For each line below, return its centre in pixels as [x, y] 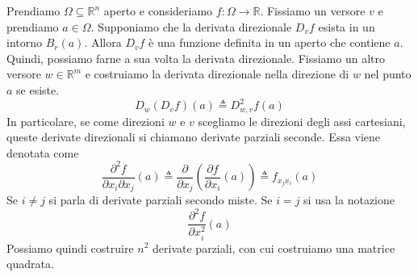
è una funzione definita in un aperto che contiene [270, 42]
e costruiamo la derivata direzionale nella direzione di [217, 74]
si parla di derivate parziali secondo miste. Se [161, 200]
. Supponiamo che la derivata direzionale [191, 26]
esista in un [347, 26]
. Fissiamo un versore [313, 10]
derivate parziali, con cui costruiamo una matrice [274, 248]
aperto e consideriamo [158, 10]
